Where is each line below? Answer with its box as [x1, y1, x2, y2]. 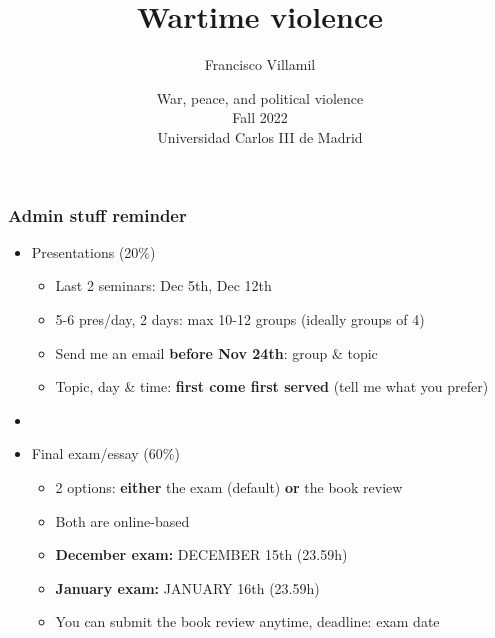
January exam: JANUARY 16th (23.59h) [55, 577, 320, 598]
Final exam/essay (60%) [31, 443, 180, 464]
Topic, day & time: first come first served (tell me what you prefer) [55, 376, 489, 397]
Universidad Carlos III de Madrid [157, 126, 363, 147]
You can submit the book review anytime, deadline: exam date [55, 611, 440, 632]
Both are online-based [55, 510, 190, 531]
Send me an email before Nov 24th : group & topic [55, 342, 378, 363]
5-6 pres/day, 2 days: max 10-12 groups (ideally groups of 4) [55, 308, 425, 329]
